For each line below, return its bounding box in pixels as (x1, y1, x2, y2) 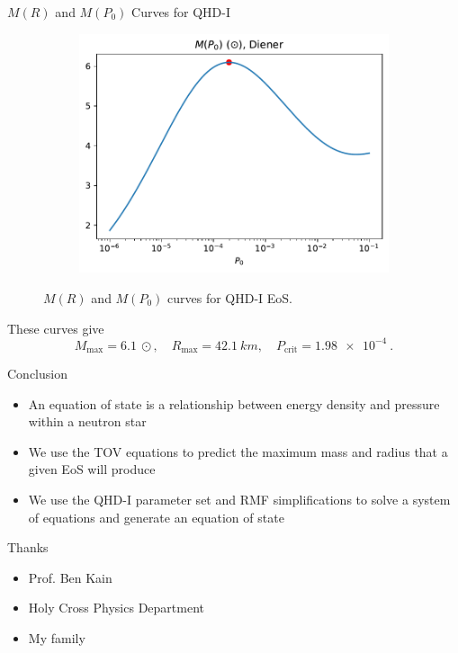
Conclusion (7, 364, 67, 383)
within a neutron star (28, 412, 147, 431)
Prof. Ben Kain (28, 568, 112, 586)
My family (28, 629, 85, 647)
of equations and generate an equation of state (28, 507, 284, 526)
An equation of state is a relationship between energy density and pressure (28, 394, 440, 413)
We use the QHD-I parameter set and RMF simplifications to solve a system (28, 490, 451, 509)
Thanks (7, 538, 49, 557)
